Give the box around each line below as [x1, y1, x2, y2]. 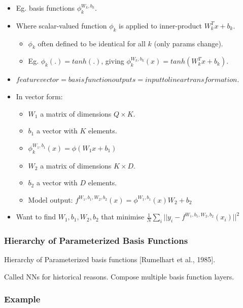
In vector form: [16, 91, 63, 101]
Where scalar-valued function [16, 20, 107, 31]
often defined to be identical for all [38, 38, 146, 48]
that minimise [101, 211, 145, 222]
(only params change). [154, 38, 223, 48]
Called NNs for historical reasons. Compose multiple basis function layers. [4, 271, 234, 282]
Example [4, 293, 41, 305]
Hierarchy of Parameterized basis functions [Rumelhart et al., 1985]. [4, 254, 216, 265]
